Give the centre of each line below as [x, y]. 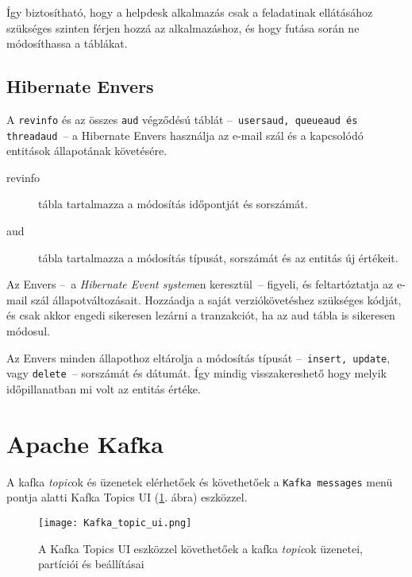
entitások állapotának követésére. [87, 151]
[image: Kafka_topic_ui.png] [115, 523]
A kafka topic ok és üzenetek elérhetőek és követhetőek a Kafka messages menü [200, 481]
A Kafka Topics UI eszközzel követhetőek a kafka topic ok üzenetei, [200, 548]
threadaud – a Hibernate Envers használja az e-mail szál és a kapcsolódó [185, 135]
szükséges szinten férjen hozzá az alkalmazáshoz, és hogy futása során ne [183, 27]
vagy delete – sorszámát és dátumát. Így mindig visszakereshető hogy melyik [197, 373]
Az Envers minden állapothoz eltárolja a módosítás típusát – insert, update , [198, 357]
